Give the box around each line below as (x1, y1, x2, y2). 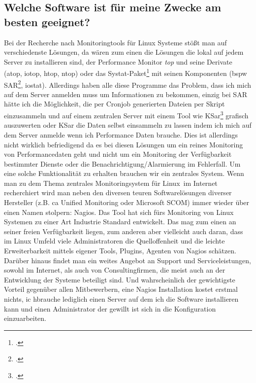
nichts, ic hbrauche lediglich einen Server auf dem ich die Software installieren (4, 294, 239, 304)
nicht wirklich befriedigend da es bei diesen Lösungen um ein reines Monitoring (4, 139, 243, 149)
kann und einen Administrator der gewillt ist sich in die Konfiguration (4, 303, 216, 313)
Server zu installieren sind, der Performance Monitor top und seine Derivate (4, 56, 232, 67)
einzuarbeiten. (4, 313, 47, 323)
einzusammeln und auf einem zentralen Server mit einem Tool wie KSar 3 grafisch (4, 109, 249, 120)
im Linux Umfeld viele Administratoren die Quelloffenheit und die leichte (4, 236, 225, 246)
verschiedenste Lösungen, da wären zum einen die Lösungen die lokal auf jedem (4, 47, 244, 57)
